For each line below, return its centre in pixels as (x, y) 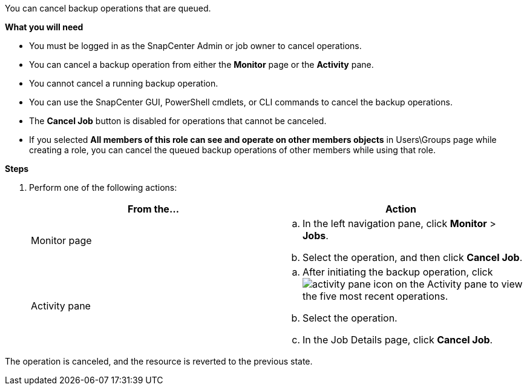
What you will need (44, 27)
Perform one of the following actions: (103, 187)
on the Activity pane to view (459, 284)
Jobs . (316, 236)
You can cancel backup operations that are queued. (108, 8)
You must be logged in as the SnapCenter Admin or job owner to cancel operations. (195, 46)
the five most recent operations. (375, 296)
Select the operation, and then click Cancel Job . (413, 257)
